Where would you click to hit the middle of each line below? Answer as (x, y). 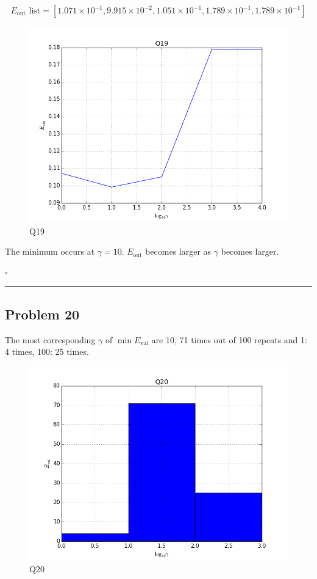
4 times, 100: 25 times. (47, 351)
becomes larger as (178, 251)
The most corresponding (50, 339)
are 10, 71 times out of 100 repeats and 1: (229, 339)
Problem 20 (42, 314)
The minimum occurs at (50, 251)
